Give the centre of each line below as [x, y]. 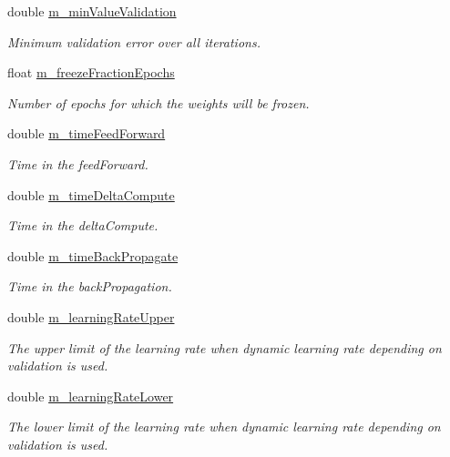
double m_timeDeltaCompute [91, 194]
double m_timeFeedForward [87, 133]
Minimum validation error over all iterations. [134, 41]
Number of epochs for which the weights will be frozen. [159, 102]
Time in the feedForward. [78, 163]
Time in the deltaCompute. [83, 225]
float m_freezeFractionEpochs [91, 72]
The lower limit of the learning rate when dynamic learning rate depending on [224, 427]
